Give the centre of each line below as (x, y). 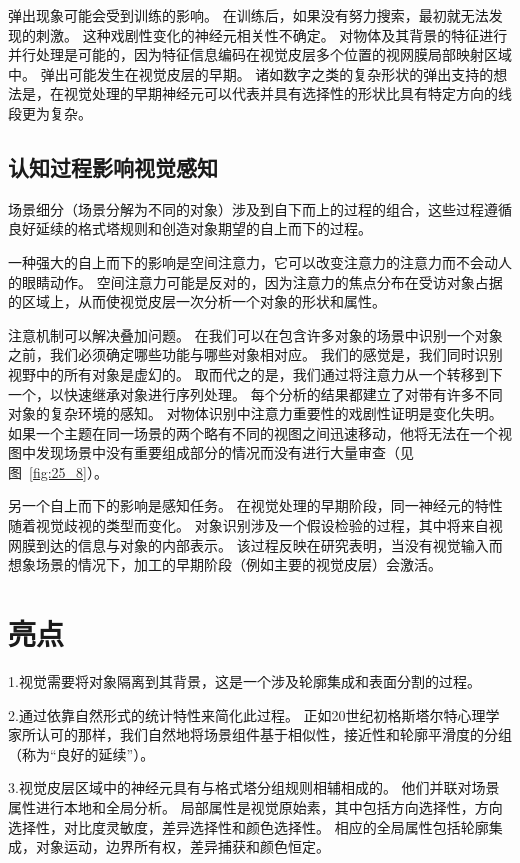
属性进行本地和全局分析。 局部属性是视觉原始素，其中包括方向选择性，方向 (255, 806)
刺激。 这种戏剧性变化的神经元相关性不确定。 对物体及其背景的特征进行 (271, 34)
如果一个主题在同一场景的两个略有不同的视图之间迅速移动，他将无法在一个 (253, 432)
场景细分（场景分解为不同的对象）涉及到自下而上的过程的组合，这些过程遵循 (260, 208)
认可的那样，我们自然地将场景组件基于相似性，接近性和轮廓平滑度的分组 (273, 734)
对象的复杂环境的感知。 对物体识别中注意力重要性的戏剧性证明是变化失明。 (255, 413)
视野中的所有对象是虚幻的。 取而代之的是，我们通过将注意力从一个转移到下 (255, 373)
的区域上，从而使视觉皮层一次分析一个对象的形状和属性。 (197, 301)
